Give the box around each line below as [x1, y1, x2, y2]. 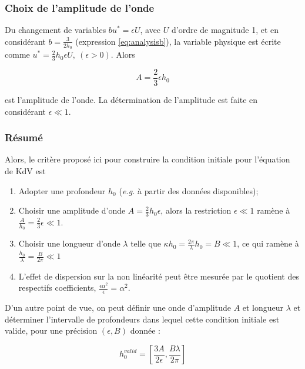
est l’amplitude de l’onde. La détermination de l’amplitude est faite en [5, 93, 258, 105]
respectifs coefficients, [18, 281, 96, 294]
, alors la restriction [160, 204, 232, 217]
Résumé [5, 130, 43, 145]
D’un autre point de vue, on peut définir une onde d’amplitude [5, 301, 231, 314]
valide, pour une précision [5, 324, 98, 337]
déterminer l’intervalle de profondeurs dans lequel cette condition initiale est [5, 313, 280, 325]
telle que [130, 237, 161, 250]
